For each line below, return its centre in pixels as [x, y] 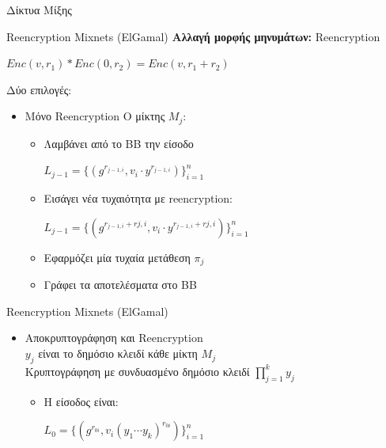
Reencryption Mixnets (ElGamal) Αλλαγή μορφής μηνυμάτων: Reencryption [193, 36]
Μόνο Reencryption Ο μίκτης [95, 116]
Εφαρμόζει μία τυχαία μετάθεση [117, 257]
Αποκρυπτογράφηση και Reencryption [114, 338]
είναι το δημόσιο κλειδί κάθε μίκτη [118, 353]
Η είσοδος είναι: [81, 401]
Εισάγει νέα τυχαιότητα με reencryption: [138, 198]
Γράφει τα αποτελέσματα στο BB [120, 285]
